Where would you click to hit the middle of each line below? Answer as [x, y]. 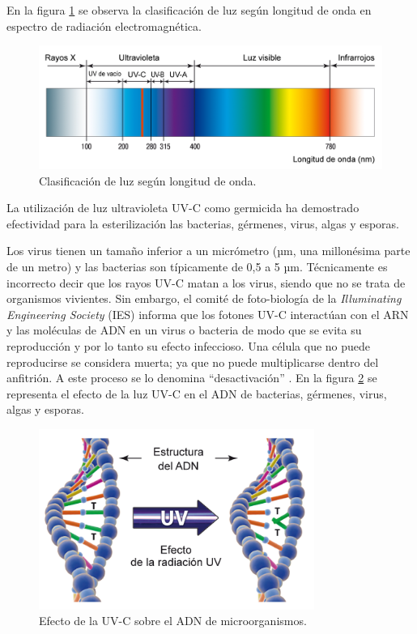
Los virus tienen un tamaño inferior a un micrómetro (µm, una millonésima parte [208, 251]
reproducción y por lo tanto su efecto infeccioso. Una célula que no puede [189, 345]
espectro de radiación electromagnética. [104, 26]
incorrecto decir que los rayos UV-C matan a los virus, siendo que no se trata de [206, 282]
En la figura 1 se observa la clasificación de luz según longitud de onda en [189, 10]
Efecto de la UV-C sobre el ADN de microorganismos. [173, 621]
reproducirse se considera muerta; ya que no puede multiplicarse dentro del [193, 362]
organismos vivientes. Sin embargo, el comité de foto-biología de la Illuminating [204, 298]
